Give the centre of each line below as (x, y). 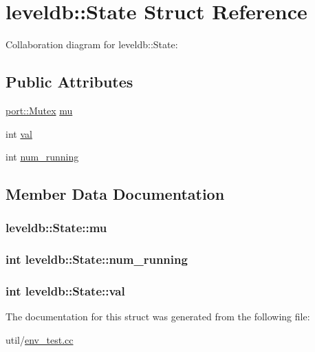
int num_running (42, 157)
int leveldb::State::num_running (97, 259)
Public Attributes (69, 82)
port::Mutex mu (39, 110)
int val (19, 133)
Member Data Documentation (115, 194)
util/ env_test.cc (40, 339)
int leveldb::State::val (65, 291)
